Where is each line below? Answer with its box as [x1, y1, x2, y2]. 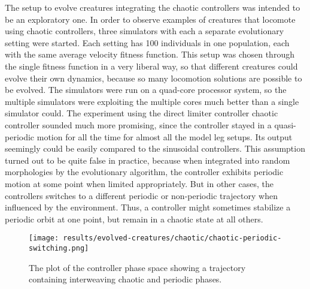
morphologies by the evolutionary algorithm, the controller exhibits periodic [5, 165, 284, 178]
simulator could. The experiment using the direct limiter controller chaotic [5, 107, 278, 119]
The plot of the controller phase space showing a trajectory [29, 261, 246, 273]
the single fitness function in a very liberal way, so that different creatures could [5, 59, 298, 72]
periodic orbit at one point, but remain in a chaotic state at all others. [5, 212, 263, 225]
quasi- [274, 118, 296, 131]
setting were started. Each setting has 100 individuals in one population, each [5, 36, 290, 49]
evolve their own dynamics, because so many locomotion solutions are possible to [5, 71, 302, 84]
